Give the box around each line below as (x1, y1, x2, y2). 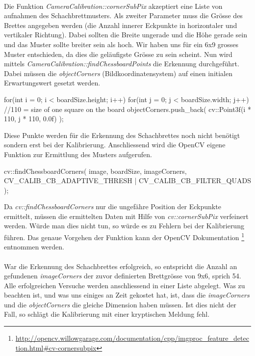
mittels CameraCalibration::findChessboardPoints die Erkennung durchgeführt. (4, 58, 239, 69)
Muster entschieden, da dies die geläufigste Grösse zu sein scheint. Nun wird (4, 49, 232, 59)
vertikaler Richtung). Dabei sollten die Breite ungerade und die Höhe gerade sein (4, 29, 247, 40)
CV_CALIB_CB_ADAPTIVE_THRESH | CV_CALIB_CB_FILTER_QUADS (4, 175, 251, 186)
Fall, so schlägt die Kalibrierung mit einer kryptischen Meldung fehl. (4, 309, 210, 319)
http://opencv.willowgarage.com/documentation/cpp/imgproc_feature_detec (15, 333, 249, 343)
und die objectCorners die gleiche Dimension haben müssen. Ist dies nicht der (4, 299, 236, 309)
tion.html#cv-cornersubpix (15, 342, 97, 353)
